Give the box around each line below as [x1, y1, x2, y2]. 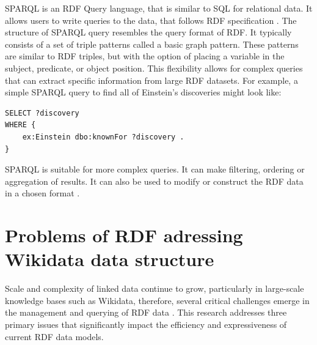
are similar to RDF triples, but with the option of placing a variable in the [5, 50, 285, 62]
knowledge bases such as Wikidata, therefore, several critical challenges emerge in [5, 294, 310, 306]
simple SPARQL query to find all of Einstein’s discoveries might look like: [5, 86, 282, 98]
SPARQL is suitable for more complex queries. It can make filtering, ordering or [5, 163, 305, 176]
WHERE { [5, 121, 36, 130]
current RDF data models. [5, 330, 104, 343]
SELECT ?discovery [5, 108, 79, 117]
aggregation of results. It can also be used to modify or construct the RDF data [5, 174, 304, 187]
